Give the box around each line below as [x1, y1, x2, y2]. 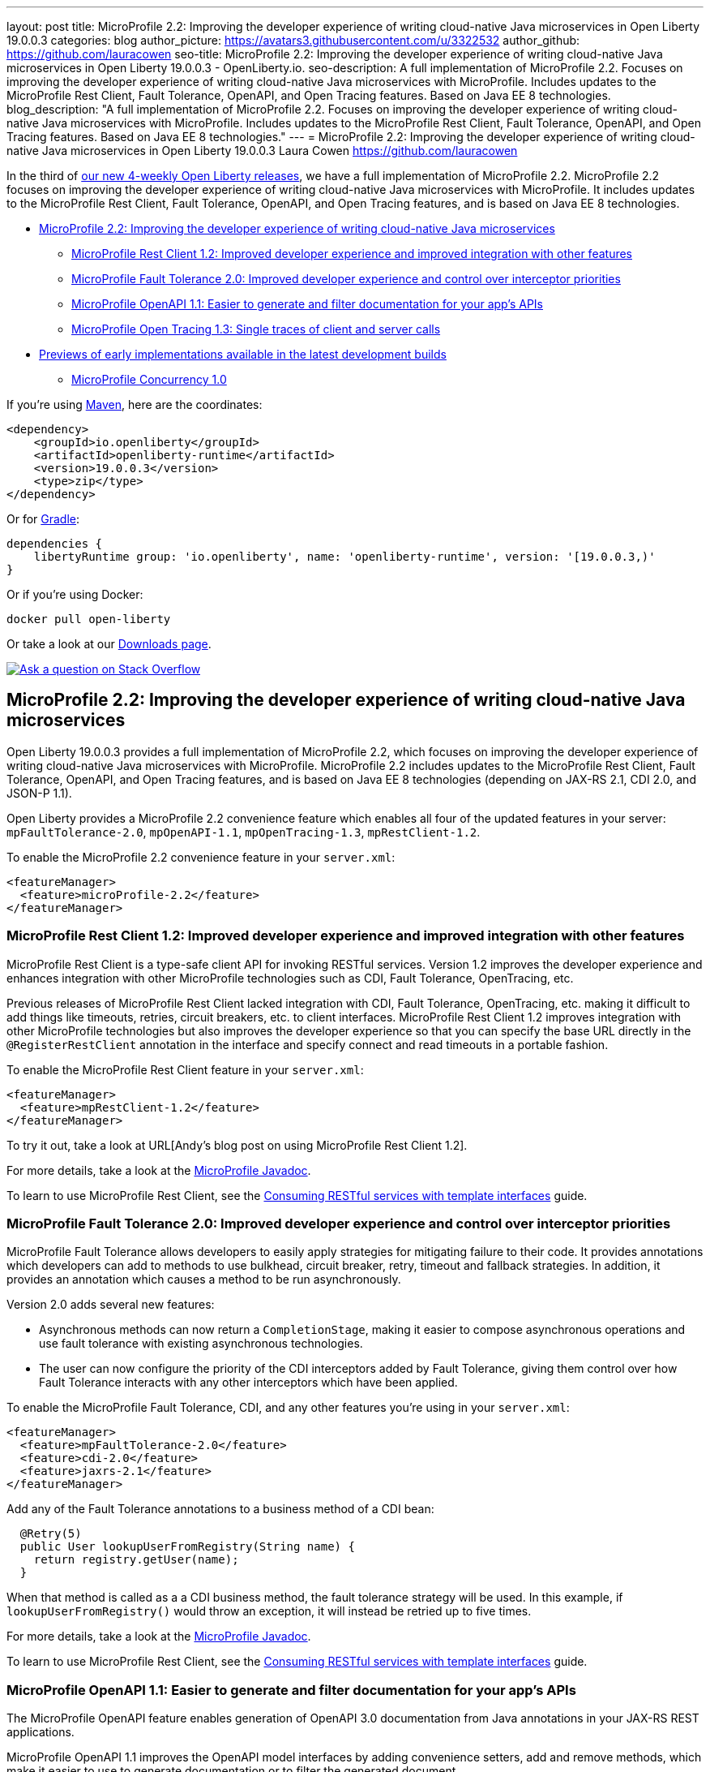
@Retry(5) [19, 1527, 82, 1541]
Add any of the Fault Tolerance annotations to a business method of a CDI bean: [6, 1502, 434, 1516]
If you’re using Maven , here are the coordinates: [6, 398, 263, 411]
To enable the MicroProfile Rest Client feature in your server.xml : [6, 1062, 364, 1077]
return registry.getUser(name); [33, 1553, 239, 1567]
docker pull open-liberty [6, 613, 171, 626]
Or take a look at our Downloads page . [6, 637, 212, 651]
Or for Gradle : [6, 512, 80, 526]
